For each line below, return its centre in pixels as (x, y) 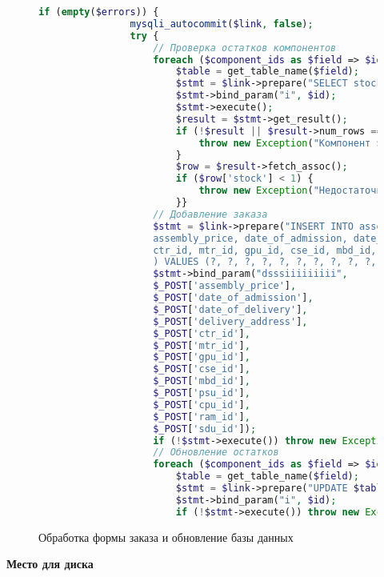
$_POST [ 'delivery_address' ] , (230, 321)
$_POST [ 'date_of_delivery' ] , (230, 309)
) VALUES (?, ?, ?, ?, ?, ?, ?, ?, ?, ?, (265, 262)
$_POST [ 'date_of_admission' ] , (233, 298)
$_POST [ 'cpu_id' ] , (202, 405)
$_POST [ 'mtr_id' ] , (202, 345)
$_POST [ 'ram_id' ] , (202, 417)
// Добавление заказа (210, 214)
